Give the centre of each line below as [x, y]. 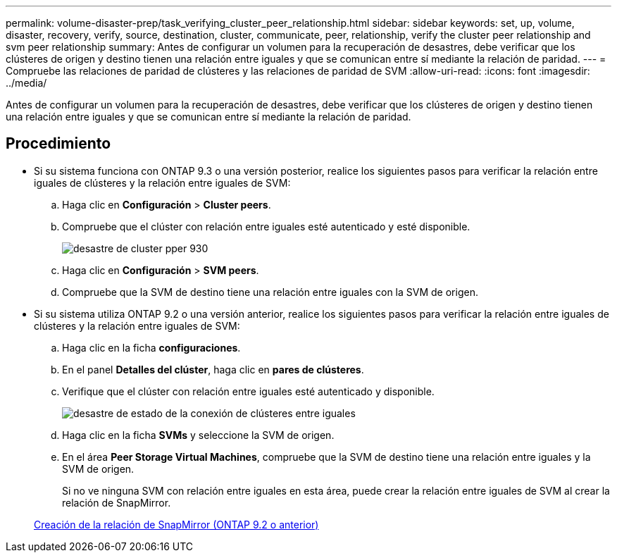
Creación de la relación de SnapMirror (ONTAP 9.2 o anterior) [176, 524]
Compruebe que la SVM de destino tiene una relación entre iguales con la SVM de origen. [270, 292]
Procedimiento [58, 144]
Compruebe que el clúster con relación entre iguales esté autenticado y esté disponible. [266, 226]
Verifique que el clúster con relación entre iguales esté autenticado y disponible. [248, 391]
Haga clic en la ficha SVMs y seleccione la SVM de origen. [198, 435]
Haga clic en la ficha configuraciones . [151, 347]
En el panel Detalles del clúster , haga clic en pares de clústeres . [213, 369]
